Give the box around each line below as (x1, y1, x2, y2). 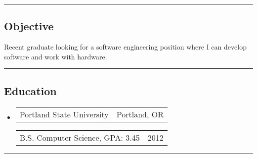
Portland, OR (116, 108, 164, 120)
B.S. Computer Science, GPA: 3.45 (19, 131, 140, 143)
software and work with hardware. (4, 51, 107, 61)
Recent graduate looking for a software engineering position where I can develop (4, 42, 247, 52)
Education (4, 83, 57, 98)
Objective (4, 18, 54, 34)
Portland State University (19, 108, 109, 120)
